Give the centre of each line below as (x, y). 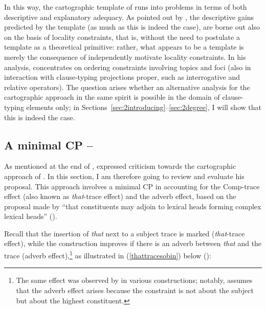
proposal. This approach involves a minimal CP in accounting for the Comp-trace (132, 186)
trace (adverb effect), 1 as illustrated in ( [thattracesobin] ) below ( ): (108, 255)
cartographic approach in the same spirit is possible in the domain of (112, 97)
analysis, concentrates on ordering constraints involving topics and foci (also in (128, 67)
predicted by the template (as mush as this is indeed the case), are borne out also (132, 27)
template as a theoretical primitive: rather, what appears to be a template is (124, 47)
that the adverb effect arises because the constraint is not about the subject (135, 290)
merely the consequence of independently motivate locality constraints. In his (125, 57)
